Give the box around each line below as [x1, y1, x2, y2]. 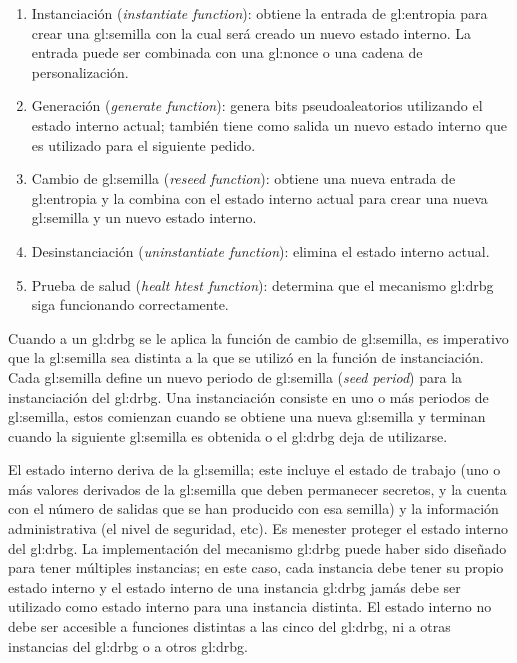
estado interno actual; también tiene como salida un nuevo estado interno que [31, 114, 507, 135]
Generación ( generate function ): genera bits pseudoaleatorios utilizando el [31, 95, 483, 116]
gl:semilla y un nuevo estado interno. [31, 207, 257, 228]
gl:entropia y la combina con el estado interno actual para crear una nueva [31, 187, 488, 208]
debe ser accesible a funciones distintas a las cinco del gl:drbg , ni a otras [8, 616, 451, 637]
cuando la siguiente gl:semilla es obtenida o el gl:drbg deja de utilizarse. [8, 425, 448, 446]
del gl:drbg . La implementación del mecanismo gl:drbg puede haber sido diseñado [8, 537, 507, 558]
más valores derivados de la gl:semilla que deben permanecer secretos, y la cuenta [8, 478, 507, 499]
